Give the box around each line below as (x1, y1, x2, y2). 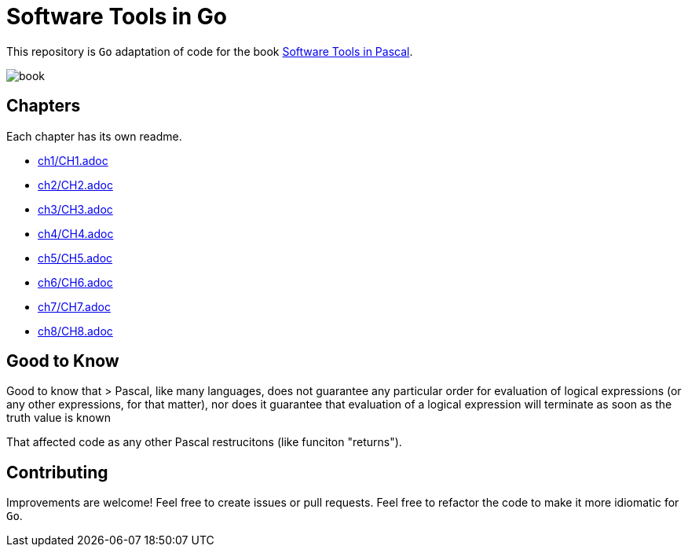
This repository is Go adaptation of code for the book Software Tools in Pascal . (6, 44, 413, 58)
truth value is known (6, 411, 111, 425)
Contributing (6, 462, 108, 482)
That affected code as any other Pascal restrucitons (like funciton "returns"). (6, 435, 402, 449)
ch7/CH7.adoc (38, 299, 111, 313)
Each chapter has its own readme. (6, 129, 182, 143)
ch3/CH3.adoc (38, 202, 113, 216)
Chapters (6, 96, 81, 116)
